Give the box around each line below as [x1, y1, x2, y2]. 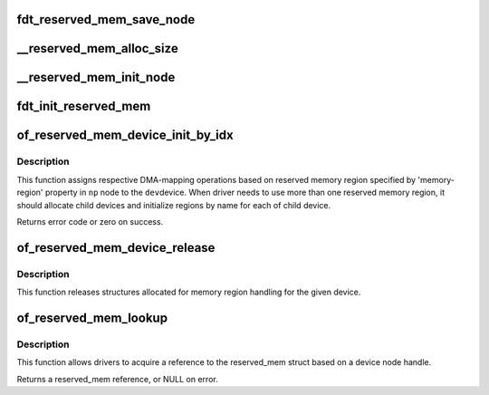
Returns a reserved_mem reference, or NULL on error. [16, 373, 218, 384]
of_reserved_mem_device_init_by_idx [16, 128, 235, 143]
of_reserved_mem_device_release [16, 240, 216, 255]
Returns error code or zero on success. [16, 217, 164, 226]
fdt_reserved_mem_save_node [16, 12, 196, 27]
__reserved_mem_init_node [16, 70, 176, 85]
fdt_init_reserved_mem [16, 99, 151, 114]
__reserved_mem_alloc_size [16, 41, 178, 56]
